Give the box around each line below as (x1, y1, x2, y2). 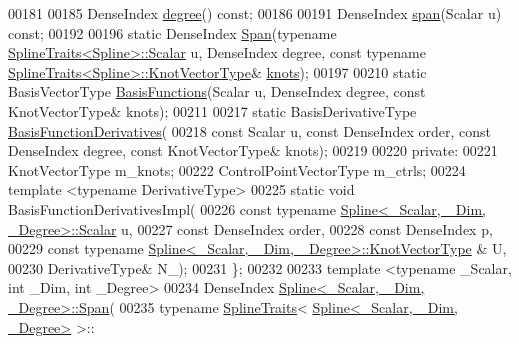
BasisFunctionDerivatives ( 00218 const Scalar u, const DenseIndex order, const (8, 120, 491, 141)
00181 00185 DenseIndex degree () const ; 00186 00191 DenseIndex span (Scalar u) (8, 3, 502, 23)
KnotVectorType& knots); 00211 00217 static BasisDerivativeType (8, 100, 417, 121)
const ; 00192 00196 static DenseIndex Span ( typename (8, 22, 337, 43)
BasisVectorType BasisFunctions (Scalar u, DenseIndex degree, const (8, 81, 426, 102)
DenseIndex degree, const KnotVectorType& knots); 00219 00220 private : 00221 (8, 140, 498, 161)
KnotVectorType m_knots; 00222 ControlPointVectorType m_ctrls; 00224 (8, 159, 466, 180)
